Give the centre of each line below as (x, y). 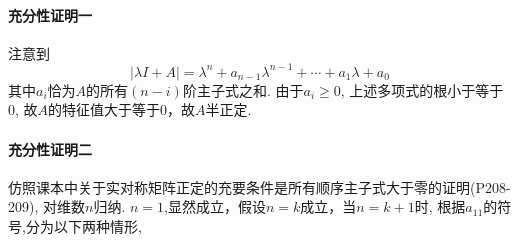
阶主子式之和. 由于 (243, 89)
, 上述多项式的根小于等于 (422, 89)
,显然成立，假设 (215, 206)
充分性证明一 (50, 14)
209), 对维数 (46, 206)
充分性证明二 (50, 148)
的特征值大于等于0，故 (122, 109)
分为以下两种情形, (83, 226)
